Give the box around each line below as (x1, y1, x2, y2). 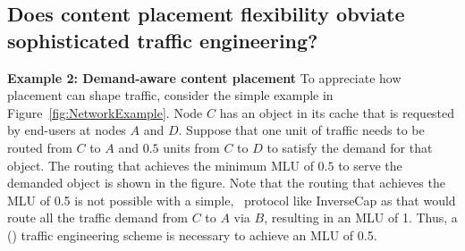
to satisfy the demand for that (266, 138, 433, 156)
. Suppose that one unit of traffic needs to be (178, 121, 425, 139)
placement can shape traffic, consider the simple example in (7, 86, 334, 105)
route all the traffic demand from (7, 208, 188, 227)
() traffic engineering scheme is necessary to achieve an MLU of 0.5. (7, 225, 377, 244)
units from (163, 138, 220, 156)
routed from (7, 138, 72, 156)
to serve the (338, 155, 402, 174)
